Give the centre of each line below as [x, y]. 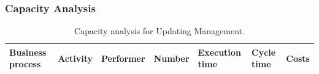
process [25, 64]
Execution [219, 52]
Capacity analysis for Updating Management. [159, 31]
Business [28, 52]
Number [171, 58]
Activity [75, 58]
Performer [123, 58]
